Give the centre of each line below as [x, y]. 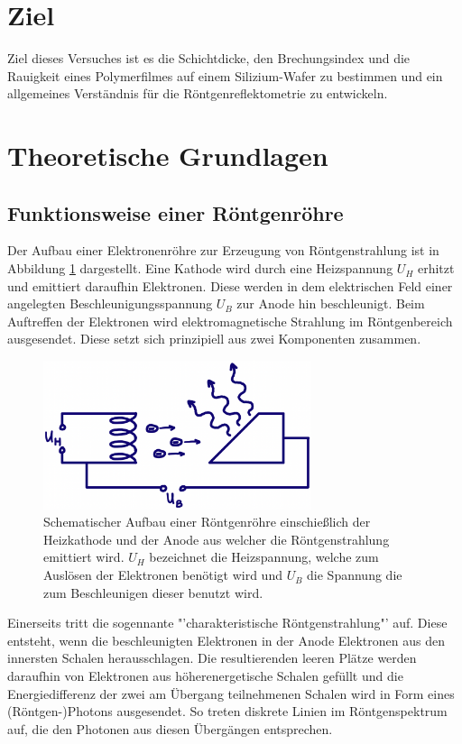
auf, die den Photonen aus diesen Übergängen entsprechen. [170, 728]
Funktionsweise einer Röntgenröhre [176, 212]
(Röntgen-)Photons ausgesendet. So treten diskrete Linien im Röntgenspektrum [227, 711]
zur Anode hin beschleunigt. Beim [331, 303]
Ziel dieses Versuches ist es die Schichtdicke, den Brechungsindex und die [209, 58]
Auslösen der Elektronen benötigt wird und [163, 575]
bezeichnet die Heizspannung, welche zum [264, 557]
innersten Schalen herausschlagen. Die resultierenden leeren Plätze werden [212, 658]
